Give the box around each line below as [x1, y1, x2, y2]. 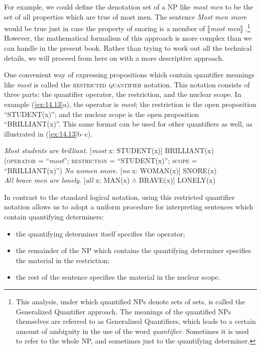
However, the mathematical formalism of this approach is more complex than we [4, 33, 252, 43]
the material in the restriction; [16, 255, 109, 265]
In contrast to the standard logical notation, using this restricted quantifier [4, 191, 235, 202]
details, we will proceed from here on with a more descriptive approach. [4, 52, 224, 63]
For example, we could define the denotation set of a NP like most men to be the [4, 2, 253, 12]
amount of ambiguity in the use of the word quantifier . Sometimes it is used [16, 325, 249, 336]
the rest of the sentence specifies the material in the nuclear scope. [16, 272, 220, 282]
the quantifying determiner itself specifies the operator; [16, 228, 185, 239]
